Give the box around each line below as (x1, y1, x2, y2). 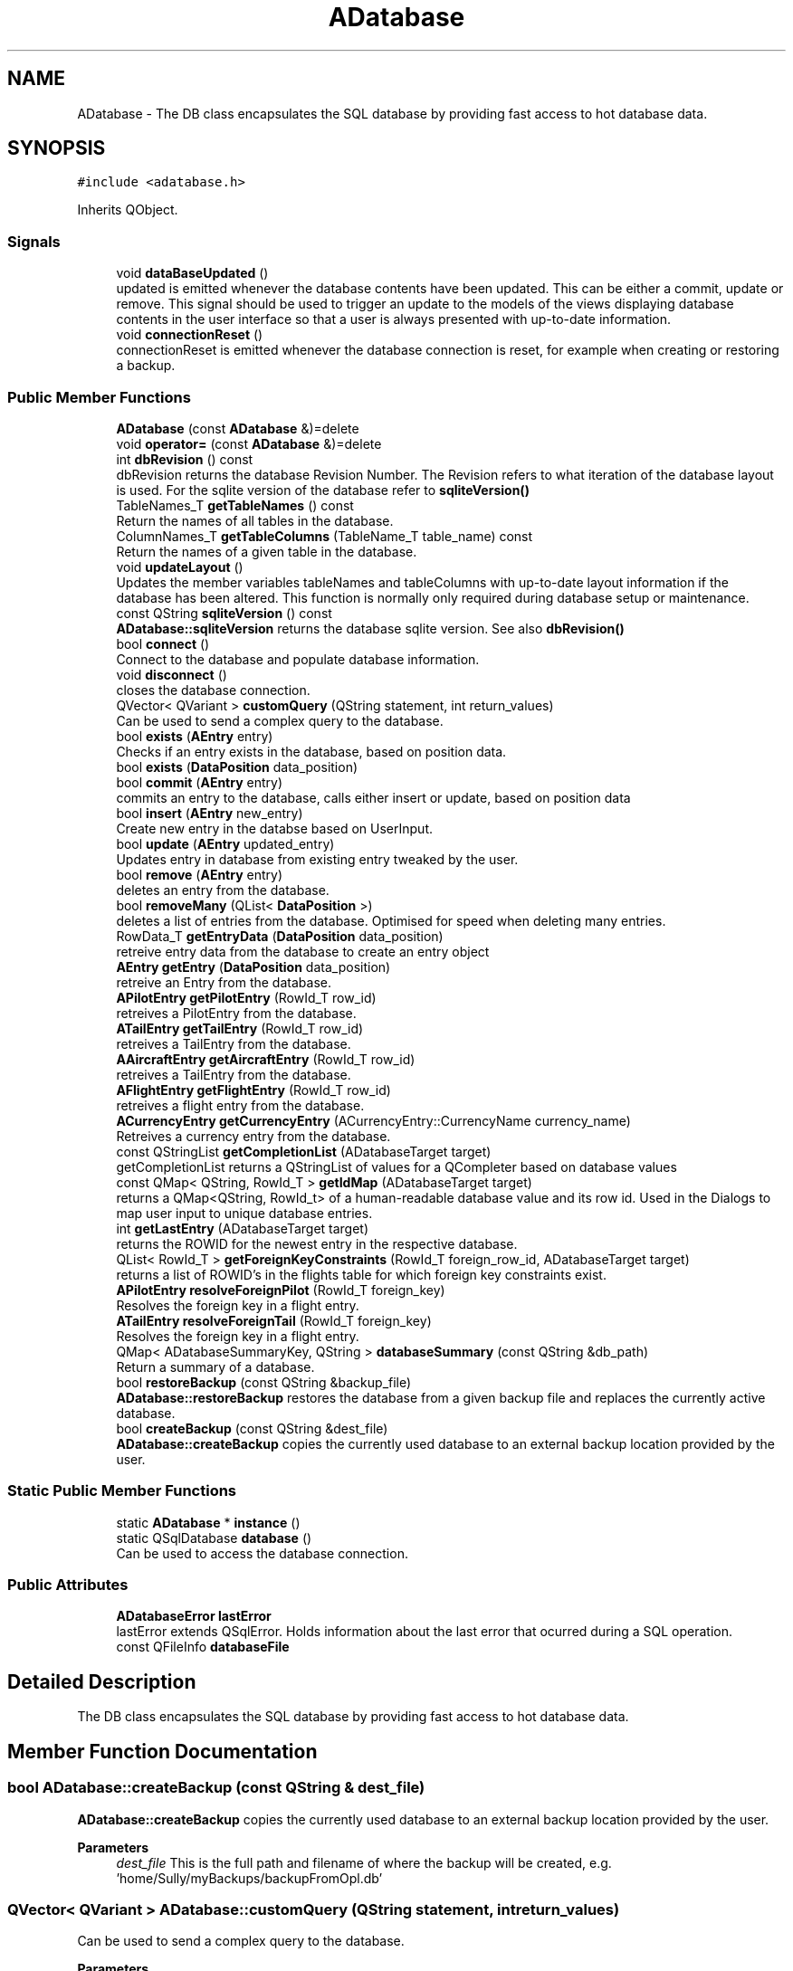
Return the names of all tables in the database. (116, 512, 394, 528)
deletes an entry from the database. (116, 881, 330, 898)
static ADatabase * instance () (116, 1514, 301, 1530)
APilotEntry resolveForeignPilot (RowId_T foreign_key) (116, 1281, 445, 1298)
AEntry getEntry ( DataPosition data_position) (116, 958, 391, 975)
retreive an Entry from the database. (116, 974, 331, 990)
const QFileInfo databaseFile (116, 1639, 290, 1655)
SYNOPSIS (7, 137, 106, 160)
